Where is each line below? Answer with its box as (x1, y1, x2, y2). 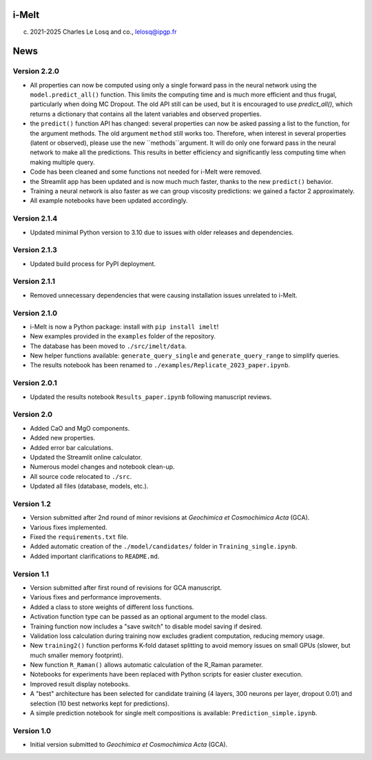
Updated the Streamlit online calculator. (30, 453, 143, 461)
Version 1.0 (12, 726, 52, 735)
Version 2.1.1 (12, 276, 55, 286)
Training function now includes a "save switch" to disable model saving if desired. (30, 622, 262, 630)
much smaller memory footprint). (30, 651, 124, 659)
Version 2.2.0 (12, 66, 60, 76)
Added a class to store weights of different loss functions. (30, 603, 194, 611)
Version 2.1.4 (12, 214, 58, 223)
